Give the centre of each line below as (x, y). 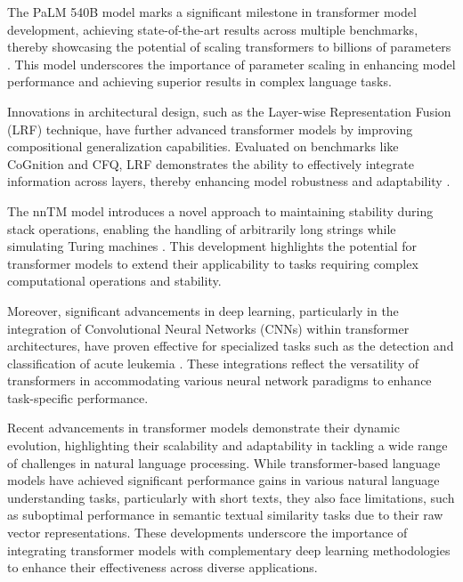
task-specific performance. (78, 397)
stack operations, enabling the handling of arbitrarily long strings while (202, 228)
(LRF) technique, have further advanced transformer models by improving (210, 129)
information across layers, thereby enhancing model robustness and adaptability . (229, 181)
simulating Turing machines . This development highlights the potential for (212, 246)
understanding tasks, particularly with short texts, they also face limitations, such (231, 497)
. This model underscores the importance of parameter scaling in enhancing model (231, 64)
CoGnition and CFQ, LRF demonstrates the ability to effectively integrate (211, 163)
